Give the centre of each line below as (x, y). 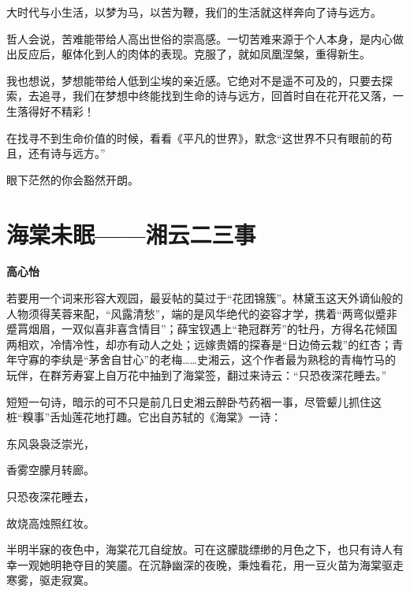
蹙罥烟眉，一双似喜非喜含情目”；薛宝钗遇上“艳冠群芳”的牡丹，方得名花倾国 (202, 329)
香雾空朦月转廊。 (50, 470)
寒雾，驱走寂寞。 (50, 580)
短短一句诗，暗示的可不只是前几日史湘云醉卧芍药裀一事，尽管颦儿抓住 (188, 401)
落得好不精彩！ (56, 111)
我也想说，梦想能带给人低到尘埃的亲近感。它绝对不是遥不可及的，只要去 (194, 80)
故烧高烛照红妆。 (50, 523)
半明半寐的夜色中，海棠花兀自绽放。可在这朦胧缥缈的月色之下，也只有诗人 (199, 549)
